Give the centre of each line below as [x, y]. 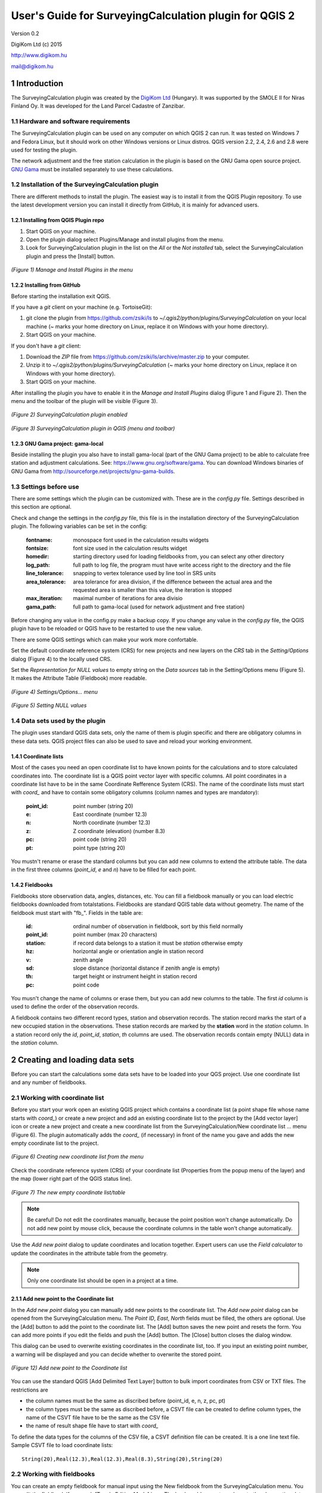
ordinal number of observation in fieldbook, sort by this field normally [158, 926]
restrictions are [30, 1390]
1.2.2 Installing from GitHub [46, 285]
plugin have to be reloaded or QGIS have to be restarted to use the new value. [107, 629]
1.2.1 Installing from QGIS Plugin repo [58, 220]
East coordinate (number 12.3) [110, 815]
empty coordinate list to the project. [55, 1143]
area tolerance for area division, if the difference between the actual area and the [173, 582]
